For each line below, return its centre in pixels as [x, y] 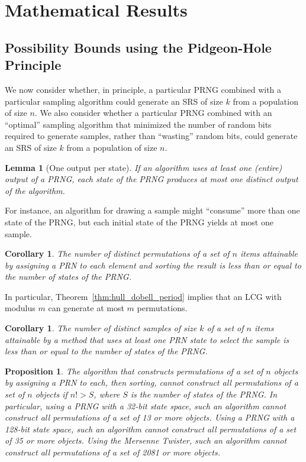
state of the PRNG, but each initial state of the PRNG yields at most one [139, 222]
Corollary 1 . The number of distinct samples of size [101, 328]
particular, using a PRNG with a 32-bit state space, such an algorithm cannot [146, 406]
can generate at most [86, 308]
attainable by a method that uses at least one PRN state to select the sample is [147, 339]
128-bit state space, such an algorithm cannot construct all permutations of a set [151, 429]
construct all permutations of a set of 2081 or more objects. [112, 452]
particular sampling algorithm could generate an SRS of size [114, 101]
